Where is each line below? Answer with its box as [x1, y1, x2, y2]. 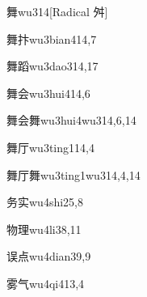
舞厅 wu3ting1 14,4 [6, 138, 94, 155]
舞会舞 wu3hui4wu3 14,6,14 [6, 112, 136, 129]
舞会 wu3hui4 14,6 [6, 84, 90, 101]
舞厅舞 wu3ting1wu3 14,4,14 [6, 166, 141, 183]
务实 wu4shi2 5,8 [6, 193, 83, 210]
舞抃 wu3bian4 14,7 [6, 30, 97, 47]
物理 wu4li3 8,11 [6, 220, 82, 237]
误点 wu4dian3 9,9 [6, 248, 91, 265]
